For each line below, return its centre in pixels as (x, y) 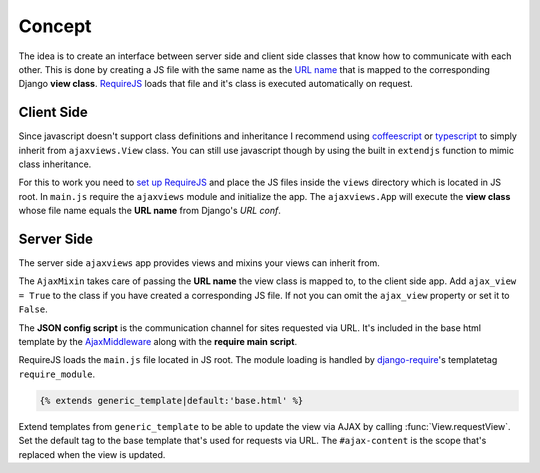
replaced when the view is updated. (92, 454)
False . (33, 309)
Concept (55, 26)
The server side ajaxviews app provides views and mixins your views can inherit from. (199, 263)
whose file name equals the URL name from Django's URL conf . (150, 211)
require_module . (57, 374)
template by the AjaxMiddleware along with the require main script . (158, 342)
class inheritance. (55, 164)
